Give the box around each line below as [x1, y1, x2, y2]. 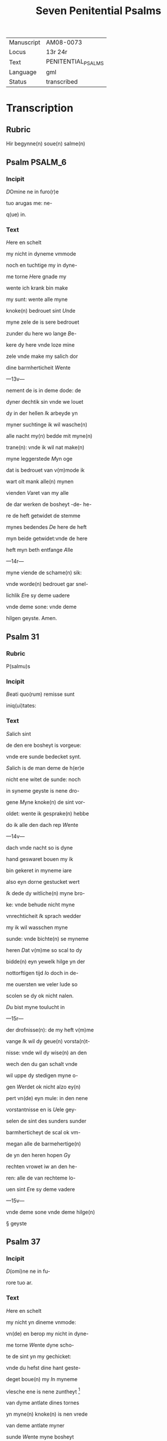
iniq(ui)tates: [6, 702, 37, 709]
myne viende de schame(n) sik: [6, 569, 82, 577]
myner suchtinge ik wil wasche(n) [6, 421, 88, 428]
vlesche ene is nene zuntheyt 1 [6, 1387, 80, 1395]
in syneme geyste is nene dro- [6, 787, 80, 794]
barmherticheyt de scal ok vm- [6, 1128, 81, 1135]
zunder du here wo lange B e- [6, 330, 77, 337]
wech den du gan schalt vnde [6, 1060, 78, 1067]
